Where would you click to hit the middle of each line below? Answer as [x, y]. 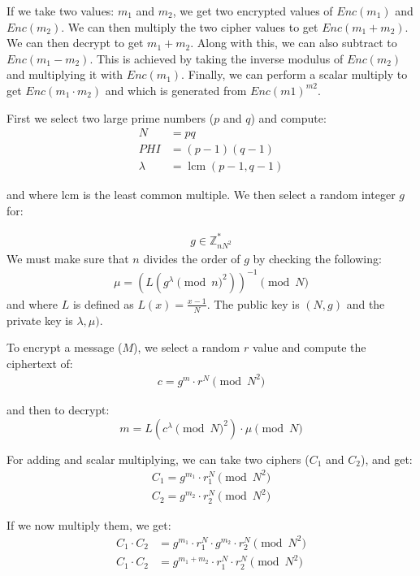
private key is [40, 320]
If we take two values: [61, 11]
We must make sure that [68, 258]
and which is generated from [176, 90]
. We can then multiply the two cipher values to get [190, 26]
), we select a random [187, 347]
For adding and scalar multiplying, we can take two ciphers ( [158, 459]
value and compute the [309, 347]
